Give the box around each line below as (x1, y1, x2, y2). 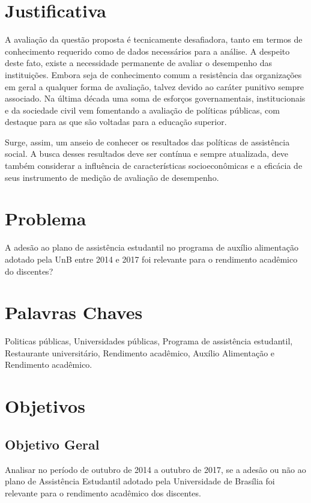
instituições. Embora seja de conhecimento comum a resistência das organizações (5, 68, 302, 81)
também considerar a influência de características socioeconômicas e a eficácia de (5, 159, 303, 172)
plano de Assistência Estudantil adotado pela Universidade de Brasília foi (5, 475, 275, 487)
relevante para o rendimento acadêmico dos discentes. (5, 486, 201, 499)
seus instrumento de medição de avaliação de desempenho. (5, 171, 219, 183)
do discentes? (5, 264, 53, 277)
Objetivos (5, 394, 85, 418)
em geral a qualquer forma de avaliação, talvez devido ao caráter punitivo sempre (5, 80, 304, 93)
